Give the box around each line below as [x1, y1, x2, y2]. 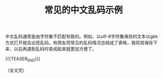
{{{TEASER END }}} [5, 56, 41, 63]
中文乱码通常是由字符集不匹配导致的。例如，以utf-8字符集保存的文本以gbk [5, 33, 158, 40]
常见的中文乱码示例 [44, 4, 123, 16]
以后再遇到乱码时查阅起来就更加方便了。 [13, 46, 97, 52]
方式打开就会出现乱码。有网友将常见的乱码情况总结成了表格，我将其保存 [5, 40, 153, 46]
